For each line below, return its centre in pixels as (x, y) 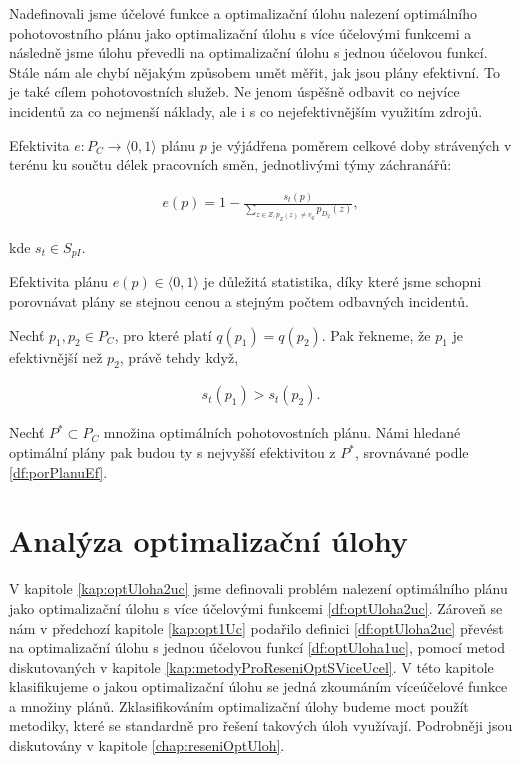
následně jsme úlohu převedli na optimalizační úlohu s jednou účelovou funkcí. (248, 52)
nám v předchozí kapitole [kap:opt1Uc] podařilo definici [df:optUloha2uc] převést (256, 627)
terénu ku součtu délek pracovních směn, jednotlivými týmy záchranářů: (230, 164)
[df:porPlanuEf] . (58, 471)
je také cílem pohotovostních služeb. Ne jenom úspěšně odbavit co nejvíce (234, 91)
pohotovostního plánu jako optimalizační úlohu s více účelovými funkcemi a (240, 32)
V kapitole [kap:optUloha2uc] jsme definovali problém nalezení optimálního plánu (258, 588)
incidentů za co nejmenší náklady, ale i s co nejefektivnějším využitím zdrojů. (246, 110)
